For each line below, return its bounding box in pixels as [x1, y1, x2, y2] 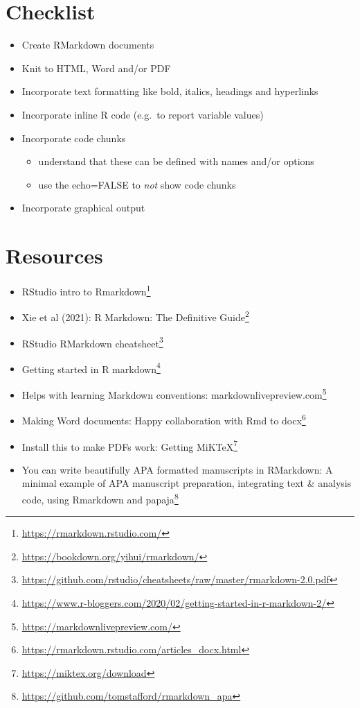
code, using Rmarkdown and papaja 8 [21, 490, 179, 506]
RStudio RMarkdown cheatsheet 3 [21, 334, 163, 350]
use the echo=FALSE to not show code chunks [38, 177, 236, 191]
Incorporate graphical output [21, 200, 145, 215]
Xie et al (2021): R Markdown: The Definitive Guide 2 [21, 308, 249, 324]
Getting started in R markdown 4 [21, 359, 161, 376]
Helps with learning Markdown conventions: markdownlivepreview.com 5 [21, 386, 327, 402]
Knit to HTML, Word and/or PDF [21, 60, 171, 75]
